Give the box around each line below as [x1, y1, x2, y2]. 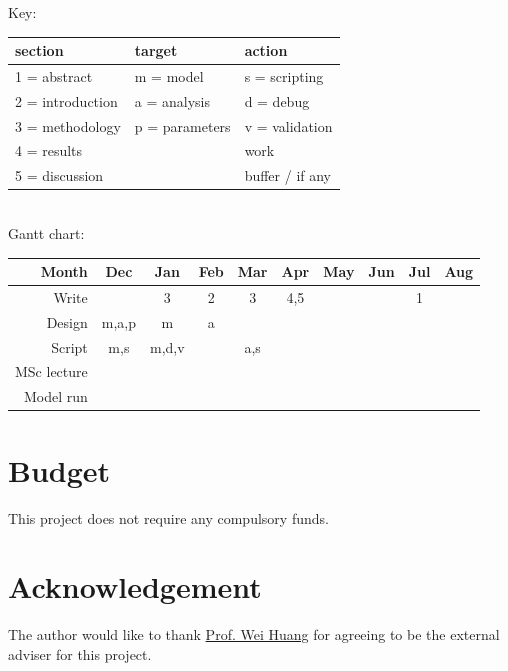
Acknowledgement [8, 566, 262, 607]
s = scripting [244, 65, 324, 86]
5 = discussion [15, 165, 104, 186]
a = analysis [134, 90, 211, 111]
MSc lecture [15, 361, 88, 382]
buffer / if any [244, 165, 332, 186]
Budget [8, 449, 111, 490]
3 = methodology [15, 115, 121, 136]
